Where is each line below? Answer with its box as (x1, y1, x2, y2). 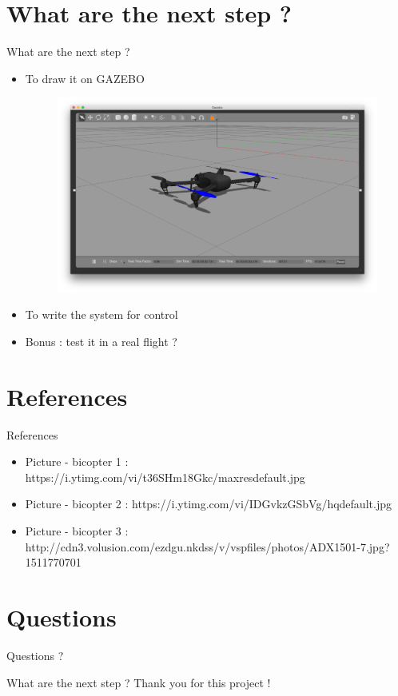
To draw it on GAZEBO (25, 70, 145, 86)
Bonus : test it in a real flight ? (25, 332, 177, 349)
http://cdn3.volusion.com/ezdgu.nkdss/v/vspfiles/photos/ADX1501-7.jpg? (25, 538, 390, 555)
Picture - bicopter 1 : (25, 453, 129, 470)
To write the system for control (25, 306, 178, 323)
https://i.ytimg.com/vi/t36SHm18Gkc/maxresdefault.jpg (25, 468, 305, 485)
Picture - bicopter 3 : (25, 523, 129, 539)
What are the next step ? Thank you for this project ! (6, 674, 271, 690)
